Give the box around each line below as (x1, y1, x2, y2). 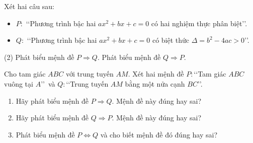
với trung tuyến (65, 68, 114, 79)
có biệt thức (152, 35, 190, 45)
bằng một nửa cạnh (125, 78, 185, 89)
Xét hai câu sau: (4, 1, 55, 11)
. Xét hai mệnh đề (128, 68, 184, 79)
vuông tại (4, 78, 33, 89)
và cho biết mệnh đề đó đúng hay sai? (100, 129, 218, 139)
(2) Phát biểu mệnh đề (4, 51, 74, 62)
